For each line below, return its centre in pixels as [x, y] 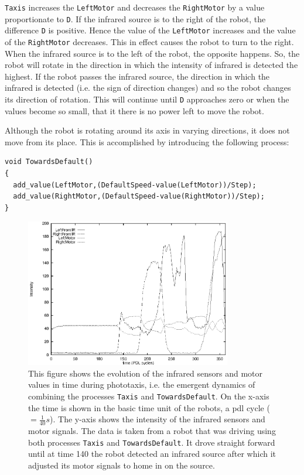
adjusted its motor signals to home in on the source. [122, 465]
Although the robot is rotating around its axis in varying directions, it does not [147, 130]
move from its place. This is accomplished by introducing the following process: [147, 141]
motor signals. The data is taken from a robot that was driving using [152, 430]
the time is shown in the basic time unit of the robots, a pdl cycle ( [149, 407]
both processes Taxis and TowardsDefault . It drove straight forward [152, 442]
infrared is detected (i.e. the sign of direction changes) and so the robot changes [148, 88]
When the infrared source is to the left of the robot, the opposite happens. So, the [152, 53]
